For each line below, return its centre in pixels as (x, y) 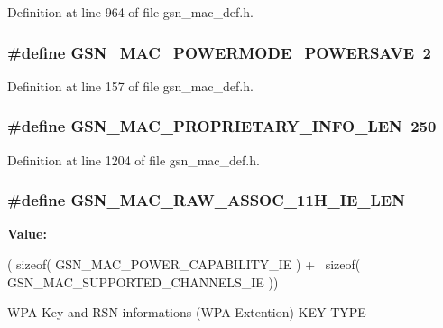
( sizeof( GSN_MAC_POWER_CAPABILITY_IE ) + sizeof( (184, 264)
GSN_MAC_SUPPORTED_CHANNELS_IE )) (143, 281)
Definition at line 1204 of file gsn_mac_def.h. (134, 159)
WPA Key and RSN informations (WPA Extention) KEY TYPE (187, 312)
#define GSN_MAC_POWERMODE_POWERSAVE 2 (219, 52)
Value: (27, 234)
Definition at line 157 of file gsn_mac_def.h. (130, 85)
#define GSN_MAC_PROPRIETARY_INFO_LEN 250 (222, 126)
